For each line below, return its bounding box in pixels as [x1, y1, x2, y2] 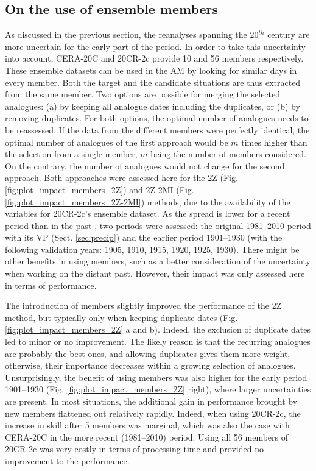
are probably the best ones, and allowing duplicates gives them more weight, [5, 347, 290, 359]
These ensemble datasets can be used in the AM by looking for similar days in [5, 63, 297, 76]
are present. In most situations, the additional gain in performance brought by [5, 395, 298, 408]
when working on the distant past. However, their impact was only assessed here [5, 267, 305, 280]
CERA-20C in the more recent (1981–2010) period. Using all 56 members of [5, 430, 288, 443]
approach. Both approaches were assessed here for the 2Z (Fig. [5, 171, 238, 184]
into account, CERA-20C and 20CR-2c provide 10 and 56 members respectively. [5, 52, 304, 65]
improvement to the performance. [5, 454, 130, 467]
